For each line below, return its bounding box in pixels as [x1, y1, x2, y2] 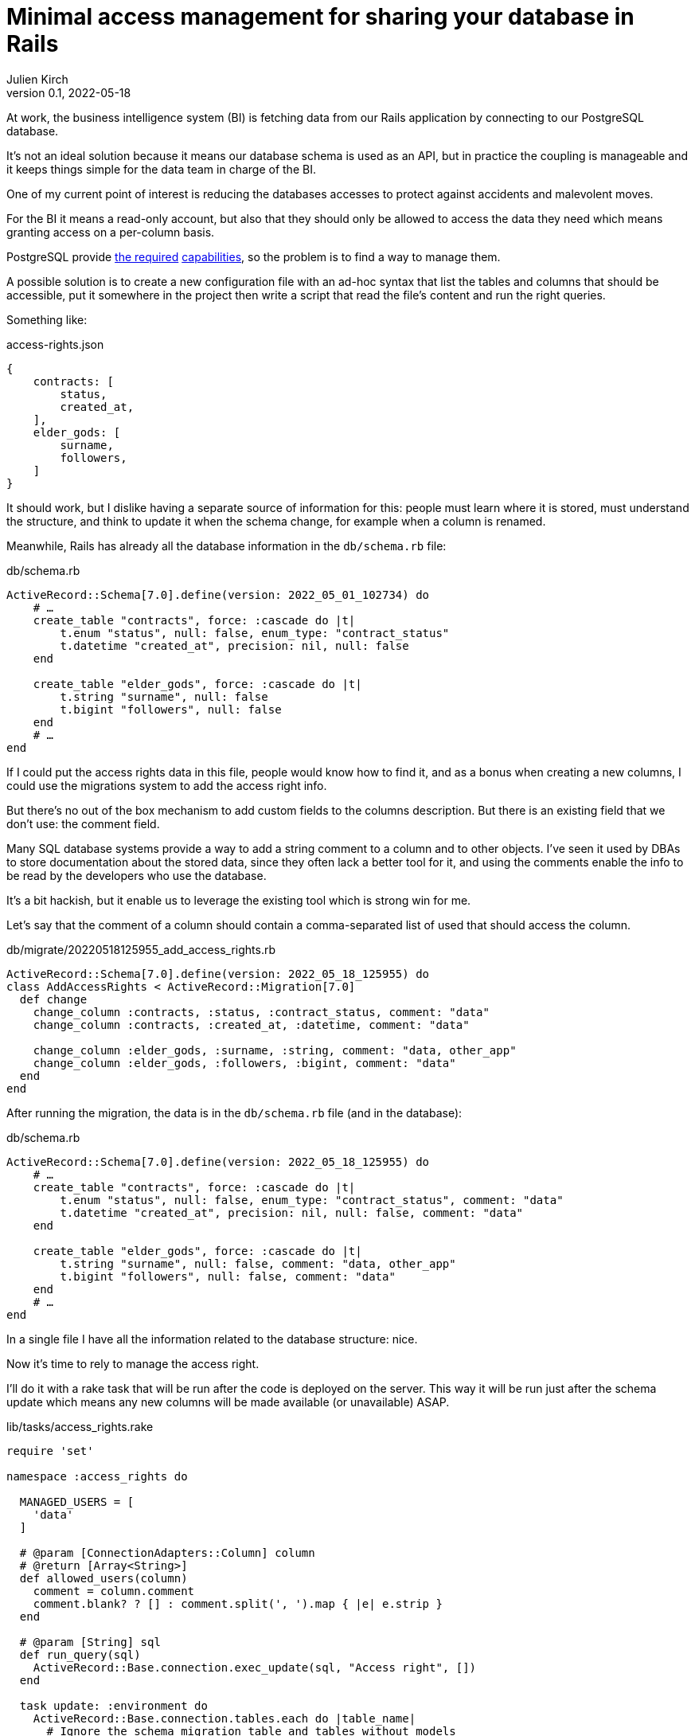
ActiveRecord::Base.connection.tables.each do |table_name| [33, 1711, 416, 1725]
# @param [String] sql [19, 1635, 161, 1648]
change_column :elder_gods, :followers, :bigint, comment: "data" [33, 1056, 456, 1069]
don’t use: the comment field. [6, 816, 160, 831]
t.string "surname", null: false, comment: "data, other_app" [60, 1257, 456, 1270]
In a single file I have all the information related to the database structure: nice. [6, 1331, 418, 1346]
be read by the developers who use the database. [6, 868, 267, 882]
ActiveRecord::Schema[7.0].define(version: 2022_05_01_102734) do [6, 588, 430, 601]
